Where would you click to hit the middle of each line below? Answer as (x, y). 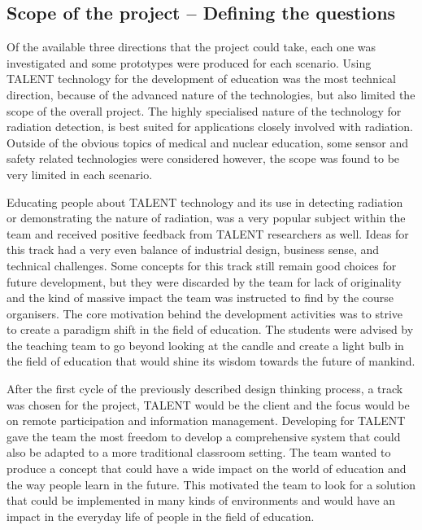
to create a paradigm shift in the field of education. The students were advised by (210, 329)
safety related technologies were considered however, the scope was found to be (203, 158)
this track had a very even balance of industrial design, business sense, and (193, 250)
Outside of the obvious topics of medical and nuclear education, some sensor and (208, 142)
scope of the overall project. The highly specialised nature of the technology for (204, 110)
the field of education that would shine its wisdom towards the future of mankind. (211, 361)
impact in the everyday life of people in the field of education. (161, 516)
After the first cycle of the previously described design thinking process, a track (205, 389)
